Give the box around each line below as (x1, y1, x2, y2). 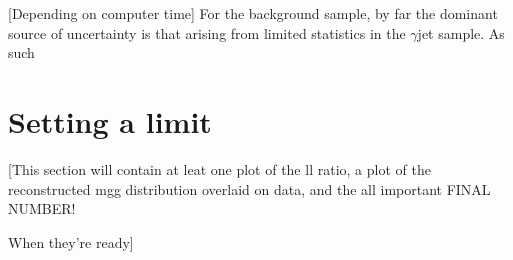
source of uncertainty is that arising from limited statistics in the (8, 22, 406, 43)
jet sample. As (417, 22, 505, 43)
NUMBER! (8, 198, 76, 219)
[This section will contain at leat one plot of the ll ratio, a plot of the (8, 158, 431, 179)
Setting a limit (8, 100, 212, 141)
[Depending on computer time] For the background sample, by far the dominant (8, 3, 498, 23)
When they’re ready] (8, 231, 134, 252)
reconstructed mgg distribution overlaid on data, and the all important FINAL (8, 178, 491, 199)
